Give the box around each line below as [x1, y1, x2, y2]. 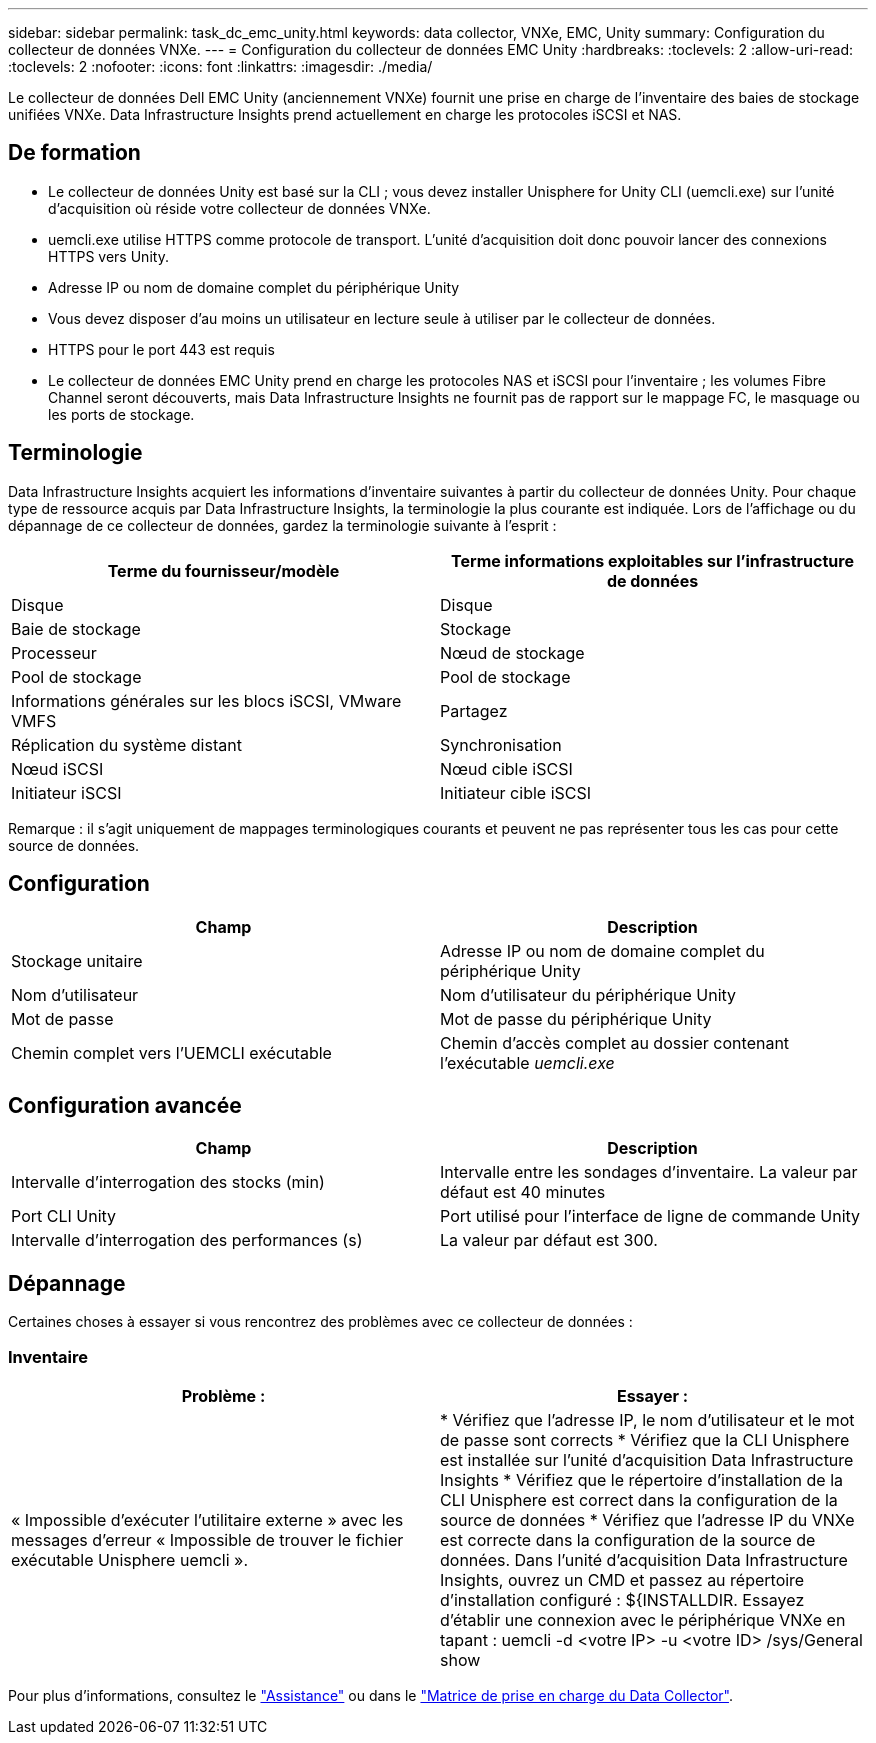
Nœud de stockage [440, 642, 585, 663]
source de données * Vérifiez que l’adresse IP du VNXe [440, 1509, 855, 1530]
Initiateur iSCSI [11, 782, 122, 803]
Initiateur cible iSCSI [440, 782, 592, 803]
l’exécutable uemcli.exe [440, 1052, 615, 1073]
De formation [8, 140, 141, 166]
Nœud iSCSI [11, 758, 104, 779]
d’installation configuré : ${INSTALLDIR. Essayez [440, 1589, 805, 1610]
